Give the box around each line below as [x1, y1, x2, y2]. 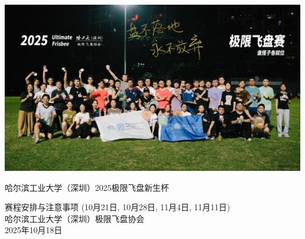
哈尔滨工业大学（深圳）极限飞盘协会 [5, 212, 144, 224]
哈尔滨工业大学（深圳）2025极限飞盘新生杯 [5, 181, 169, 193]
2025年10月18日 [5, 224, 62, 236]
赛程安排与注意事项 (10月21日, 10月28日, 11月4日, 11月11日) [5, 201, 231, 213]
